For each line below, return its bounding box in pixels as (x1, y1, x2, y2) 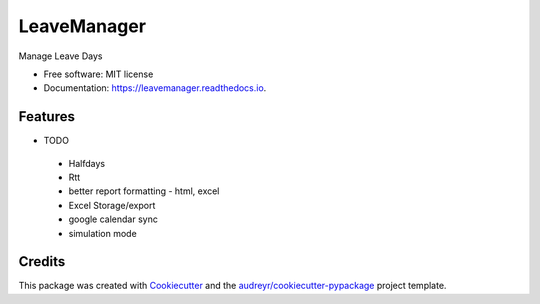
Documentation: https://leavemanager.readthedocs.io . (43, 82, 267, 94)
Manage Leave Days (18, 50, 103, 62)
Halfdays (68, 157, 105, 169)
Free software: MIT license (43, 68, 154, 80)
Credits (18, 253, 66, 270)
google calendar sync (68, 213, 159, 225)
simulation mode (68, 227, 137, 239)
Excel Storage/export (68, 199, 156, 211)
